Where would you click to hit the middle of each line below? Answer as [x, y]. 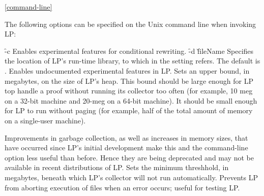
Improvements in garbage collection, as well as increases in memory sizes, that [126, 137]
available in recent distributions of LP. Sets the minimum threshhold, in [117, 167]
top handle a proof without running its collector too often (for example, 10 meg [129, 91]
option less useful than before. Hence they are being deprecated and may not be [129, 157]
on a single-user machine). [45, 120]
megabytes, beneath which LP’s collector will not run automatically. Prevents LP [131, 177]
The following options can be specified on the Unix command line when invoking [130, 24]
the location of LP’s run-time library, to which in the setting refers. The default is [133, 61]
